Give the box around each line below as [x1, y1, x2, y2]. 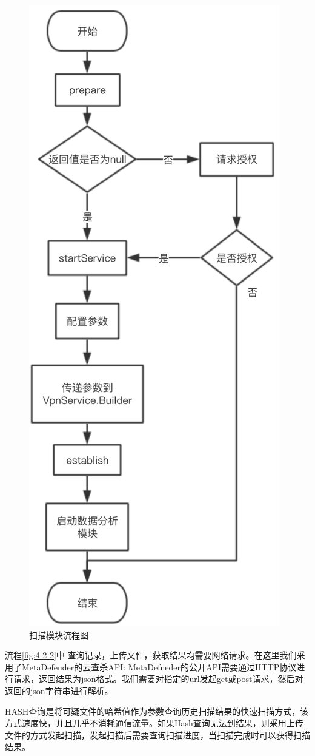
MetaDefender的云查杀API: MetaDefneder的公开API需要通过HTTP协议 [21, 660, 297, 673]
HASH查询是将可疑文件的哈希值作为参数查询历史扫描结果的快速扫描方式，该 [5, 704, 309, 717]
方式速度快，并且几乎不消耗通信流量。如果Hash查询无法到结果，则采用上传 [5, 717, 303, 729]
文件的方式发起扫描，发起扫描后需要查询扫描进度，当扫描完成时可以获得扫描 [5, 728, 310, 741]
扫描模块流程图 [29, 628, 88, 641]
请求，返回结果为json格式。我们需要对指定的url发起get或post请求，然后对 [13, 672, 303, 685]
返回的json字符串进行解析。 [5, 684, 113, 697]
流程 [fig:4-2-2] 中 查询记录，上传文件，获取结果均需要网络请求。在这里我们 [5, 649, 297, 661]
